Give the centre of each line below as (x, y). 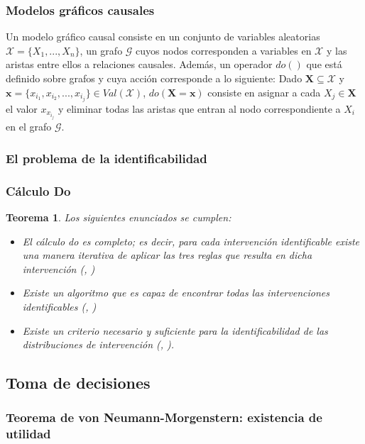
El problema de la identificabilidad (107, 158)
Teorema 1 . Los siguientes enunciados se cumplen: (119, 217)
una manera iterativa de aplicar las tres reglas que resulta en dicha (167, 255)
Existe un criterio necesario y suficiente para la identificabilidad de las (175, 330)
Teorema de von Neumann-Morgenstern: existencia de (164, 417)
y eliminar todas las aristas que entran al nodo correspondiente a (199, 108)
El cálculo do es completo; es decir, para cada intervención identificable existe (191, 241)
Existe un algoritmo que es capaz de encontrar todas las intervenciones (176, 293)
